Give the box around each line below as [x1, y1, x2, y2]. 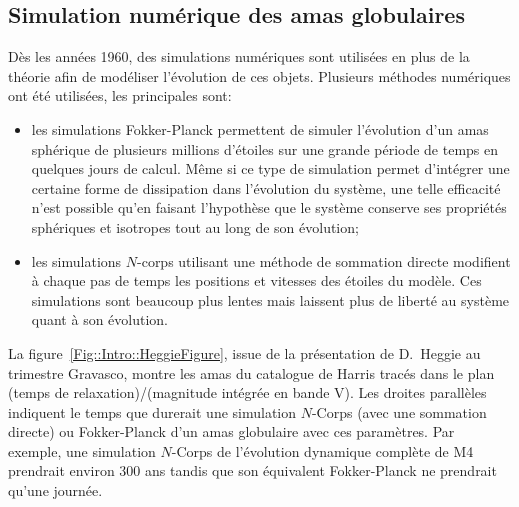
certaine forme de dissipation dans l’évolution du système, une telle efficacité [31, 177, 501, 198]
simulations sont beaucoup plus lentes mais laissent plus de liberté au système [31, 289, 510, 310]
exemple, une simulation [8, 440, 156, 461]
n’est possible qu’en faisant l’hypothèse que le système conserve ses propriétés [31, 197, 507, 218]
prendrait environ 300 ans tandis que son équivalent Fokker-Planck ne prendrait [8, 460, 497, 481]
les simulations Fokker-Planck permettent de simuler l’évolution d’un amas [31, 118, 489, 139]
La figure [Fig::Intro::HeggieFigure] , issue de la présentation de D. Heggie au [8, 342, 481, 363]
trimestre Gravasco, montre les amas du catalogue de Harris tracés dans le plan [8, 362, 495, 383]
